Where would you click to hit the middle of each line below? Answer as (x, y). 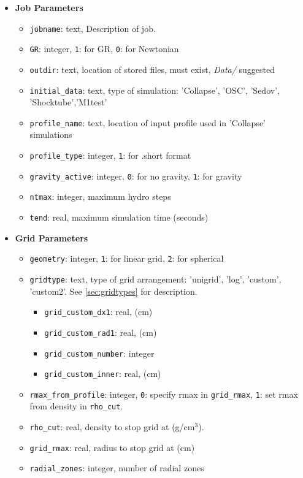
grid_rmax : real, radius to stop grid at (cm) (112, 447)
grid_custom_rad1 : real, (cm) (101, 332)
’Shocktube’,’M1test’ (68, 102)
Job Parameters (49, 7)
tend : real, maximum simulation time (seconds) (119, 217)
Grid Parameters (52, 237)
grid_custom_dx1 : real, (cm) (98, 312)
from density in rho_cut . (76, 406)
